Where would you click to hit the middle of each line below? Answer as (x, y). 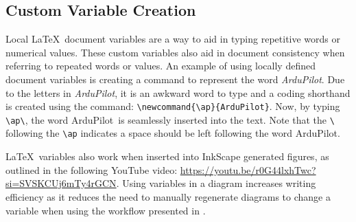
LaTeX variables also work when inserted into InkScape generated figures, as (167, 156)
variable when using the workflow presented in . (106, 210)
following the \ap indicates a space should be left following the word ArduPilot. (173, 133)
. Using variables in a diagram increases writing (216, 183)
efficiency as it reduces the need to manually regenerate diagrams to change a (168, 196)
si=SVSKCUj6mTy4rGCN (61, 183)
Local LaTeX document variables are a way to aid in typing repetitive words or (173, 39)
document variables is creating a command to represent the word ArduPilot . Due (175, 79)
